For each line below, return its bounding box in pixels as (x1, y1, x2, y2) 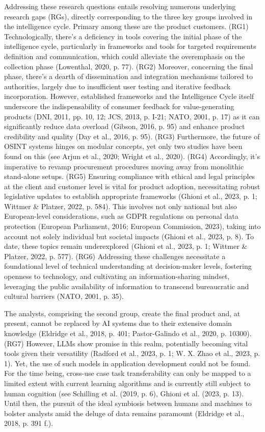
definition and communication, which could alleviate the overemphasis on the (4, 50, 245, 61)
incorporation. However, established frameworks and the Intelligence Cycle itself (4, 91, 254, 101)
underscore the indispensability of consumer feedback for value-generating (4, 100, 234, 111)
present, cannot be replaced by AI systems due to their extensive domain (4, 318, 232, 328)
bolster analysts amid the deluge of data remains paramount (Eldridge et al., (4, 408, 245, 418)
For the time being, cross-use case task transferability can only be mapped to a (4, 368, 251, 378)
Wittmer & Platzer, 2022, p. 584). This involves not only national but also (4, 200, 237, 211)
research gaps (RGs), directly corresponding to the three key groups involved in (4, 11, 253, 21)
